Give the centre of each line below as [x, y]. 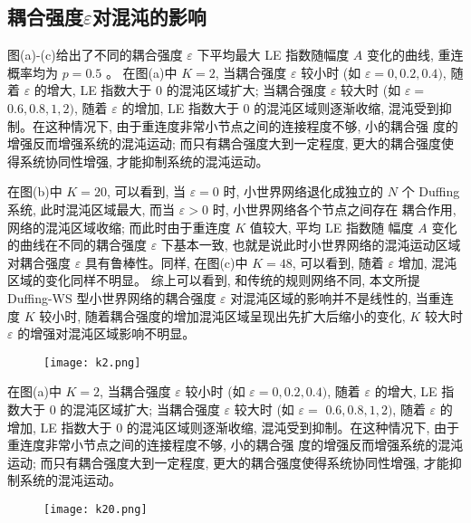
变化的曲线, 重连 [415, 55]
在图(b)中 [35, 191]
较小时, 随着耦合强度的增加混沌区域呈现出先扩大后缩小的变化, [222, 315]
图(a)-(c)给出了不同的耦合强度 [95, 55]
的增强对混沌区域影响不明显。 [106, 333]
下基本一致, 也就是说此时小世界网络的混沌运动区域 [311, 245]
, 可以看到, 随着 [338, 262]
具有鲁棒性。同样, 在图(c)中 [166, 262]
